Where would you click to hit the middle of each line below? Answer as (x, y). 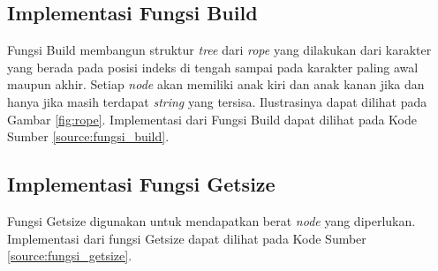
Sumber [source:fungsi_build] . (88, 136)
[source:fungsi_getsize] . (70, 256)
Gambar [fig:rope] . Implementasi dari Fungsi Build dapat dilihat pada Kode (212, 119)
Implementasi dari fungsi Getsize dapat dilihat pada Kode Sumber (187, 238)
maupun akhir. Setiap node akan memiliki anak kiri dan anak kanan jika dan (216, 84)
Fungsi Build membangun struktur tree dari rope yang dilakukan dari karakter (219, 50)
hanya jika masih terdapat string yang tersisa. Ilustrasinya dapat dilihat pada (217, 101)
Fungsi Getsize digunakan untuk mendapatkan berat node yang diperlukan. (211, 220)
